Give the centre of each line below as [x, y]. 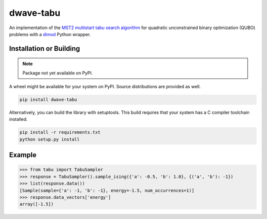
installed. [19, 119]
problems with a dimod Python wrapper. [50, 34]
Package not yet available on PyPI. [58, 73]
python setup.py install [50, 139]
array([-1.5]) [37, 204]
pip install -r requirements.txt [60, 132]
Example [23, 155]
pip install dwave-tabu [48, 100]
